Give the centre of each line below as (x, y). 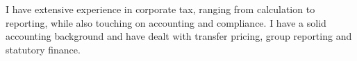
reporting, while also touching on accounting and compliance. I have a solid (166, 22)
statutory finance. (43, 49)
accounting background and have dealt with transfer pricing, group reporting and (179, 36)
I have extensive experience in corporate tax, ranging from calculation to (160, 9)
